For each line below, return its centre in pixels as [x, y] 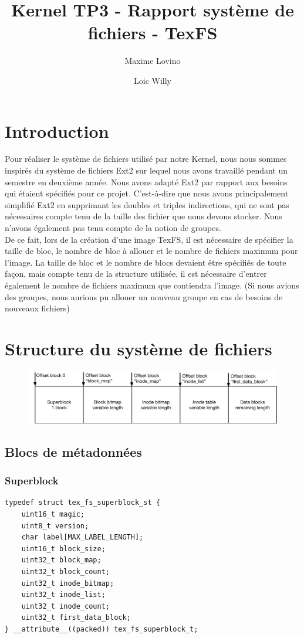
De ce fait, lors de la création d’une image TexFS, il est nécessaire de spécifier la [149, 239]
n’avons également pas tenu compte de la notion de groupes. [113, 228]
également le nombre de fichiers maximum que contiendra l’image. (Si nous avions [152, 285]
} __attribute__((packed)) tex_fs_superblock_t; [102, 629]
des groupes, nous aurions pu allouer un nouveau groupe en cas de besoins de [144, 296]
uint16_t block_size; [63, 549]
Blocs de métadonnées [73, 451]
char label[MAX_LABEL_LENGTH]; [82, 537]
